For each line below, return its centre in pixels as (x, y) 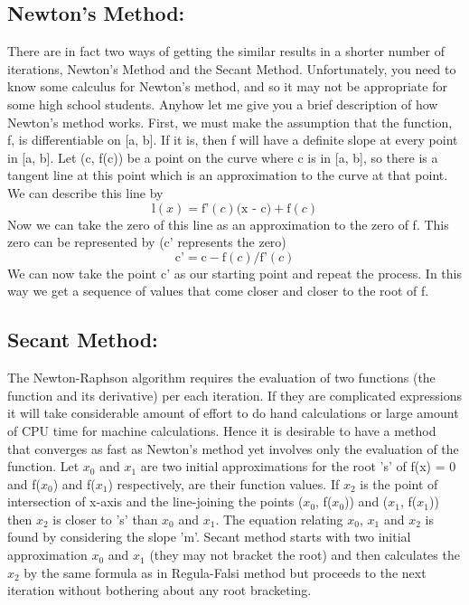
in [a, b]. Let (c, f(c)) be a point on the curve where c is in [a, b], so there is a (223, 157)
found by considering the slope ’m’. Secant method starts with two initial (209, 537)
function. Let (43, 466)
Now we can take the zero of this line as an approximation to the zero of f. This (228, 224)
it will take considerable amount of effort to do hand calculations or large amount (233, 413)
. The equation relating (279, 519)
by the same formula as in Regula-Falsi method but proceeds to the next (225, 572)
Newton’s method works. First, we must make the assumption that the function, (230, 122)
